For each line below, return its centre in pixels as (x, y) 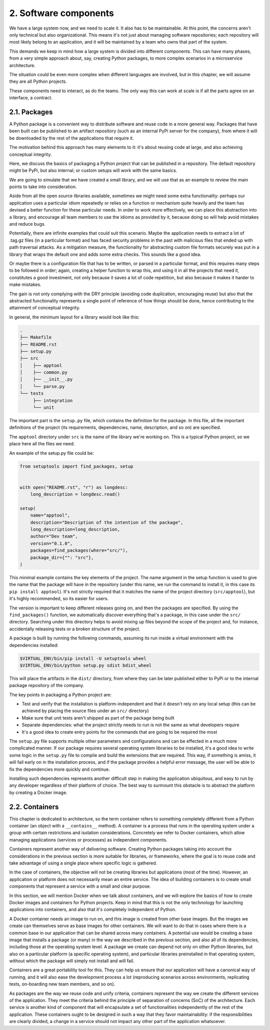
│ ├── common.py (43, 373)
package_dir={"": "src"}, (62, 557)
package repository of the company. (47, 685)
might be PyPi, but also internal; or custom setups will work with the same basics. (93, 170)
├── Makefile (36, 337)
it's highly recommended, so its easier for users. (59, 599)
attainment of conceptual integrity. (45, 308)
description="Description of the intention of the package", (107, 522)
